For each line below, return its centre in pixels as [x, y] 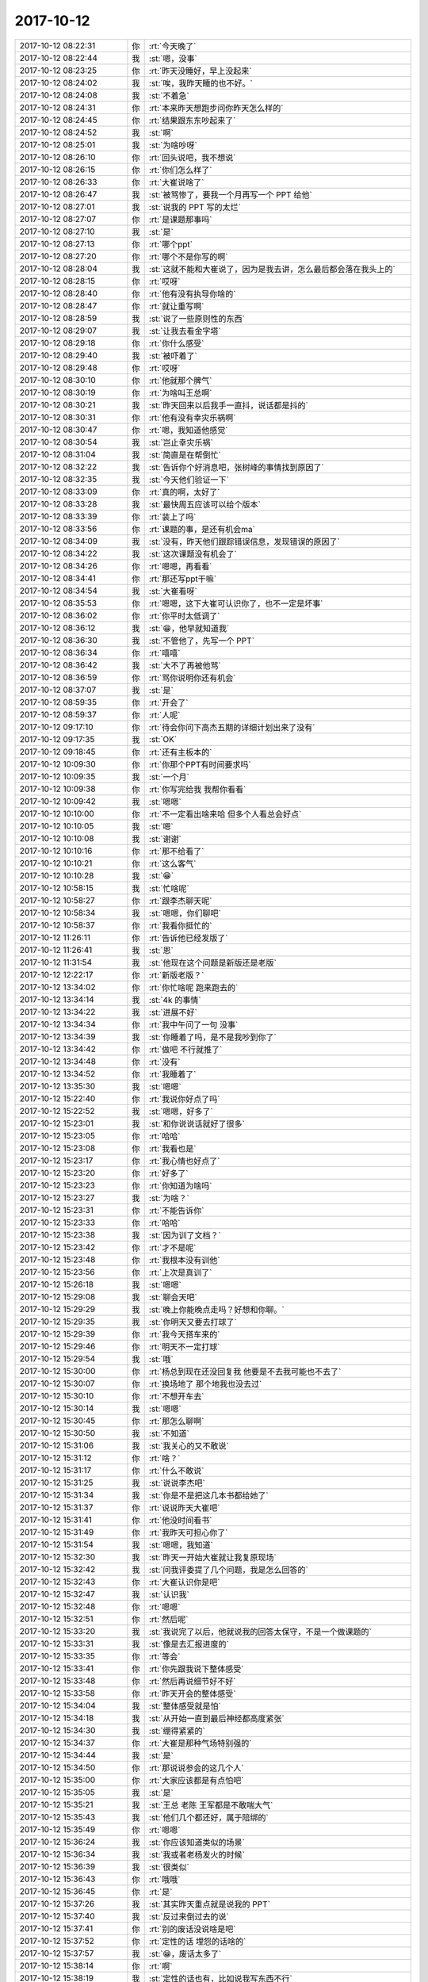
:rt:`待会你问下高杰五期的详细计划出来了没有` [232, 727]
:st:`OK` [163, 739]
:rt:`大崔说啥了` [176, 182]
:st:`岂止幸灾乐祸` [181, 442]
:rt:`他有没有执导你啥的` [192, 293]
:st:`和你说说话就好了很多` [197, 1123]
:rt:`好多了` [168, 1173]
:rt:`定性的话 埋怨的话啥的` [197, 1941]
